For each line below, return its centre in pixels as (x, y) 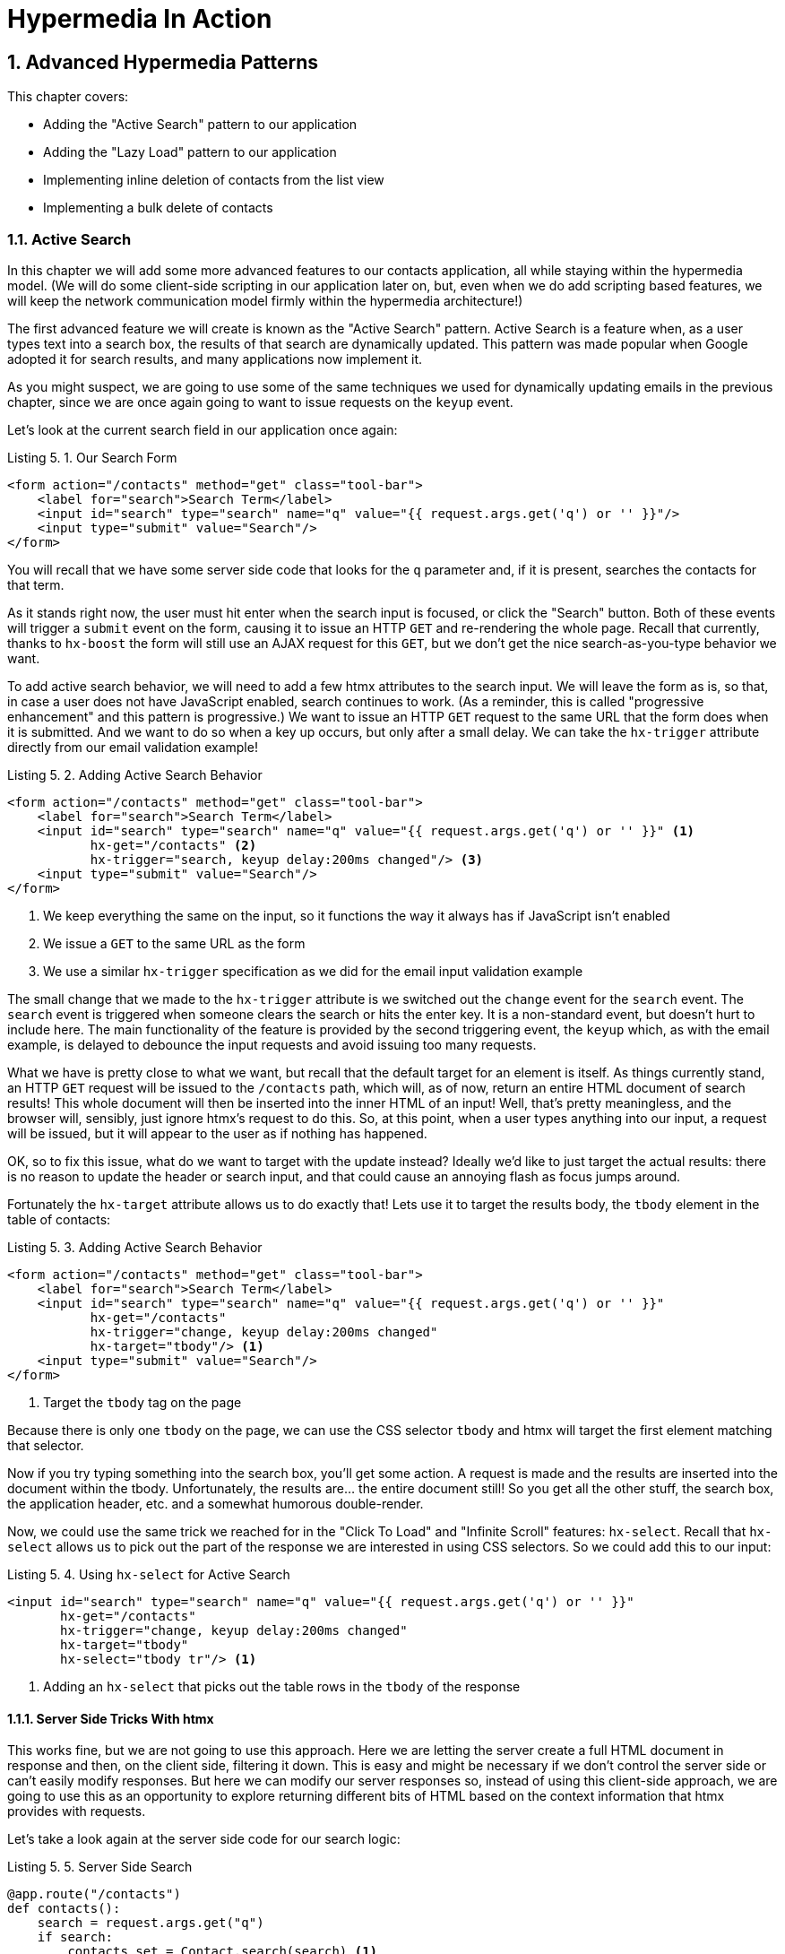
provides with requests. (77, 1811)
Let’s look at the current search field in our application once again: (203, 429)
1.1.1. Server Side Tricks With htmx (111, 1718)
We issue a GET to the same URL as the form (174, 943)
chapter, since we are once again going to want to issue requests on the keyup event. (260, 402)
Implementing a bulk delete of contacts (158, 208)
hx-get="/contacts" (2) (173, 845)
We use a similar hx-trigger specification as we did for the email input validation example (313, 971)
